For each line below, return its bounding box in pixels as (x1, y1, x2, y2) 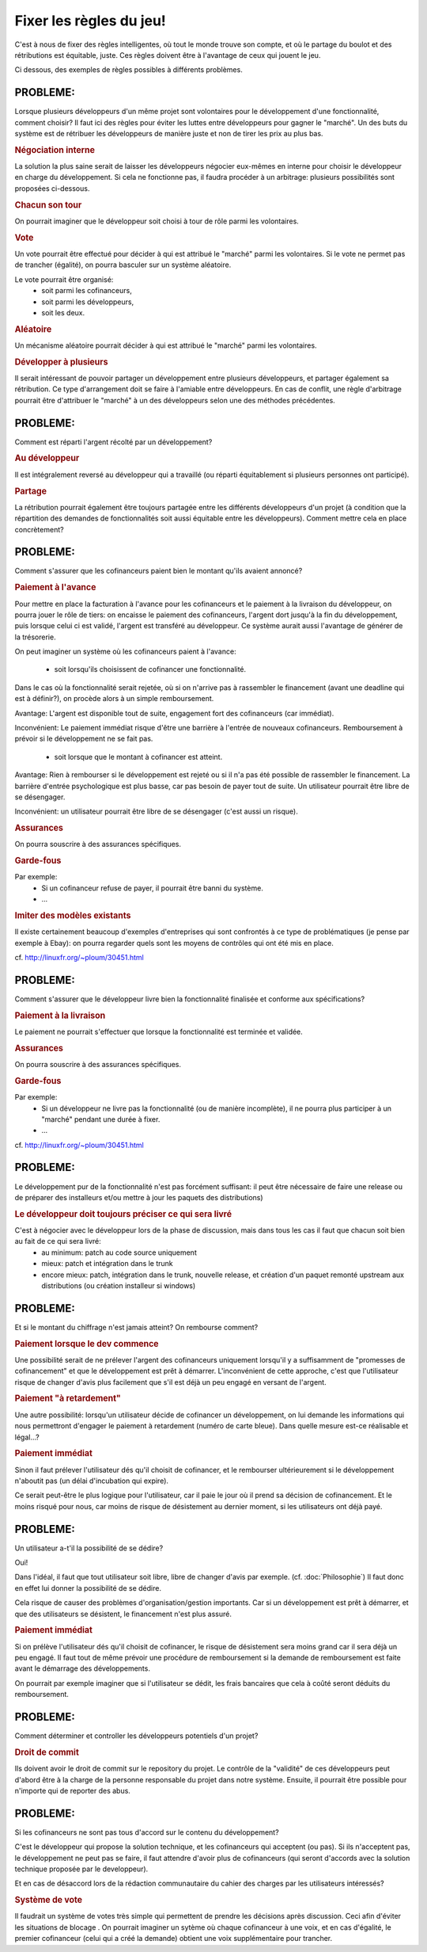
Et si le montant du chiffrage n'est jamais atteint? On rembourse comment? (14, 1322, 259, 1332)
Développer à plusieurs (14, 356, 108, 368)
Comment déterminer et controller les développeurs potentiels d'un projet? (14, 1731, 259, 1740)
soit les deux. (41, 307, 85, 317)
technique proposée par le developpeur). (14, 1864, 149, 1874)
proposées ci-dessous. (14, 183, 90, 193)
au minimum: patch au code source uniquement (41, 1248, 197, 1257)
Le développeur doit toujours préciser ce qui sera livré (14, 1208, 232, 1219)
